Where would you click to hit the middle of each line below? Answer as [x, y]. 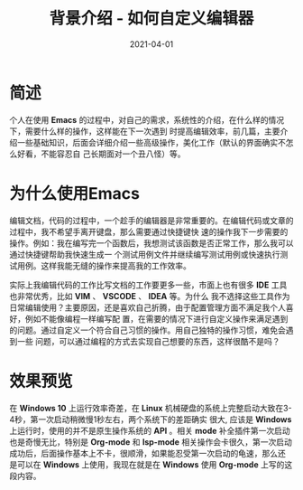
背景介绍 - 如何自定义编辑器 [151, 19]
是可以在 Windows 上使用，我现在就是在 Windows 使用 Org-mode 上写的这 [151, 464]
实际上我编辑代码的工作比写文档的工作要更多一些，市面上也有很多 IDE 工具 [148, 285]
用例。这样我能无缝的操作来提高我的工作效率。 [104, 265]
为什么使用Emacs [74, 193]
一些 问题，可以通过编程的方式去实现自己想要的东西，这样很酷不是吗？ [148, 341]
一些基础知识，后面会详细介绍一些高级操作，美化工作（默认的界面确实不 [151, 142]
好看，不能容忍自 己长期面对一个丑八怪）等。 [101, 154]
